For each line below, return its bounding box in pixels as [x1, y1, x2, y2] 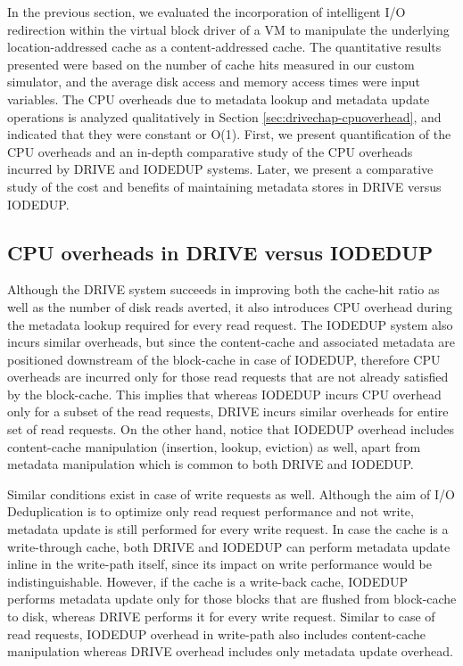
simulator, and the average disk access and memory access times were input [7, 72, 420, 91]
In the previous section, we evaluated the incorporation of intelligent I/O [7, 3, 406, 21]
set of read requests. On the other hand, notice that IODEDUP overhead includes [7, 420, 454, 439]
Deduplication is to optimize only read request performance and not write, [7, 502, 414, 521]
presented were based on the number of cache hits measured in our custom [7, 54, 415, 73]
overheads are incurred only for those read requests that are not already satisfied [7, 367, 449, 386]
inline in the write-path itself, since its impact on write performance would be [7, 555, 432, 573]
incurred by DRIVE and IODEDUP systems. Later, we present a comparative [7, 160, 434, 178]
